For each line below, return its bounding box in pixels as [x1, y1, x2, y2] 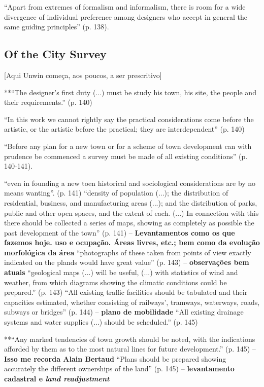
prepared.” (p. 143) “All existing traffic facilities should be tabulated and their [4, 287, 248, 297]
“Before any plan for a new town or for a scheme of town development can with [4, 140, 252, 151]
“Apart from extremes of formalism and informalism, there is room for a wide [4, 2, 246, 12]
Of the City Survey [4, 46, 107, 62]
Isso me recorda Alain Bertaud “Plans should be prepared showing [4, 353, 226, 364]
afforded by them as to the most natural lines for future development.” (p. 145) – [4, 343, 256, 354]
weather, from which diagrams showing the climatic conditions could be [4, 277, 227, 287]
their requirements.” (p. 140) [4, 97, 92, 107]
